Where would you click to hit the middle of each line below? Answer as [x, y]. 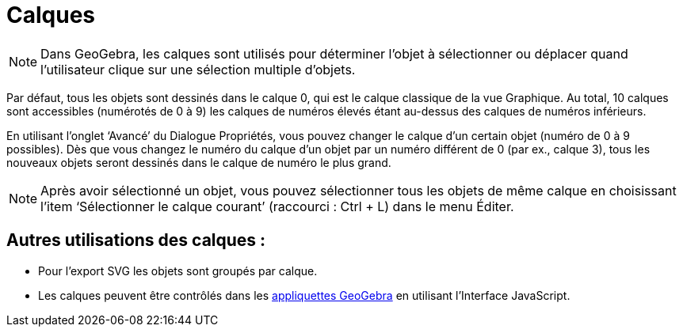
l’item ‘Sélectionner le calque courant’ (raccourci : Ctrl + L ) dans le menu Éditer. [277, 206]
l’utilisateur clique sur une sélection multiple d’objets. [198, 69]
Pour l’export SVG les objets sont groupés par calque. [178, 271]
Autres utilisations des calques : [136, 240]
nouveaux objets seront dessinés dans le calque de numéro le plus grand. [199, 162]
